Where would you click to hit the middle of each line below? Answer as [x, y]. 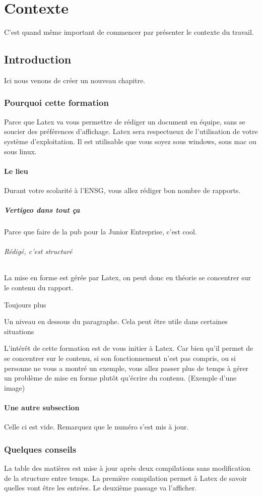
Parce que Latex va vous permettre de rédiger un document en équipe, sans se [125, 121]
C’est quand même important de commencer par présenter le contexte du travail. [129, 32]
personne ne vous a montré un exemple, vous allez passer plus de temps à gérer [126, 368]
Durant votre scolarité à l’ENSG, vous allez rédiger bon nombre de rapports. [122, 190]
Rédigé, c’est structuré [38, 251]
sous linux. [20, 151]
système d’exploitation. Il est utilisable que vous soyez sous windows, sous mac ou [130, 141]
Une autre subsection [42, 407]
